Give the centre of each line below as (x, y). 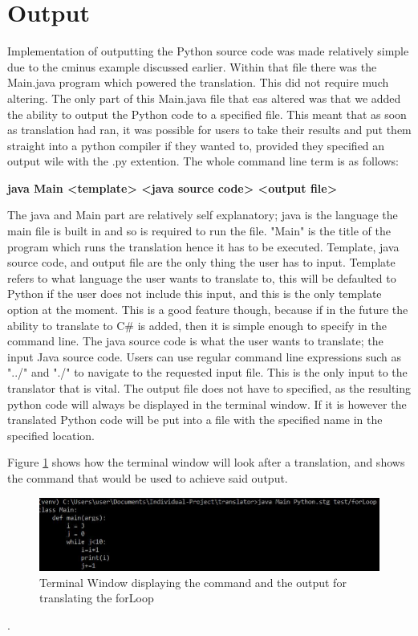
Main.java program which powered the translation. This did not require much (198, 82)
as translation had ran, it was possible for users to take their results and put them (209, 130)
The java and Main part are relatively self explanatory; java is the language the (203, 215)
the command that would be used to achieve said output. (148, 477)
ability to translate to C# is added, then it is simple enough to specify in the (197, 325)
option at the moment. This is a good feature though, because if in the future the (208, 310)
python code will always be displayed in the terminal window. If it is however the (207, 404)
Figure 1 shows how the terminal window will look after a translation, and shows (206, 462)
